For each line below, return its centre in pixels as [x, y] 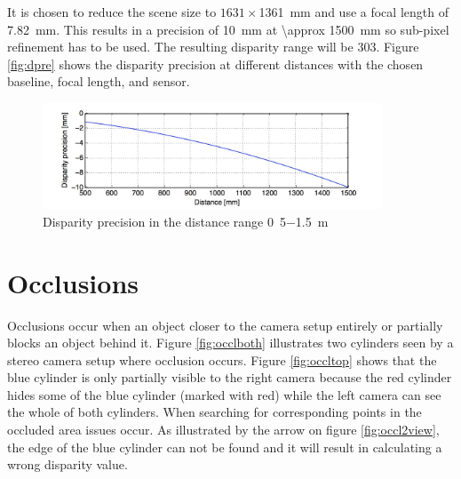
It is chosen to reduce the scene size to [112, 12]
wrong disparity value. [68, 464]
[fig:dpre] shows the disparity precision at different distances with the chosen [215, 64]
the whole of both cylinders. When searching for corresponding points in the [215, 412]
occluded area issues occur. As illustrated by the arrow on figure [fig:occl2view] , [223, 430]
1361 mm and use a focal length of [354, 12]
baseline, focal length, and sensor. [99, 81]
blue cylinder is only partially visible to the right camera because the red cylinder [230, 377]
